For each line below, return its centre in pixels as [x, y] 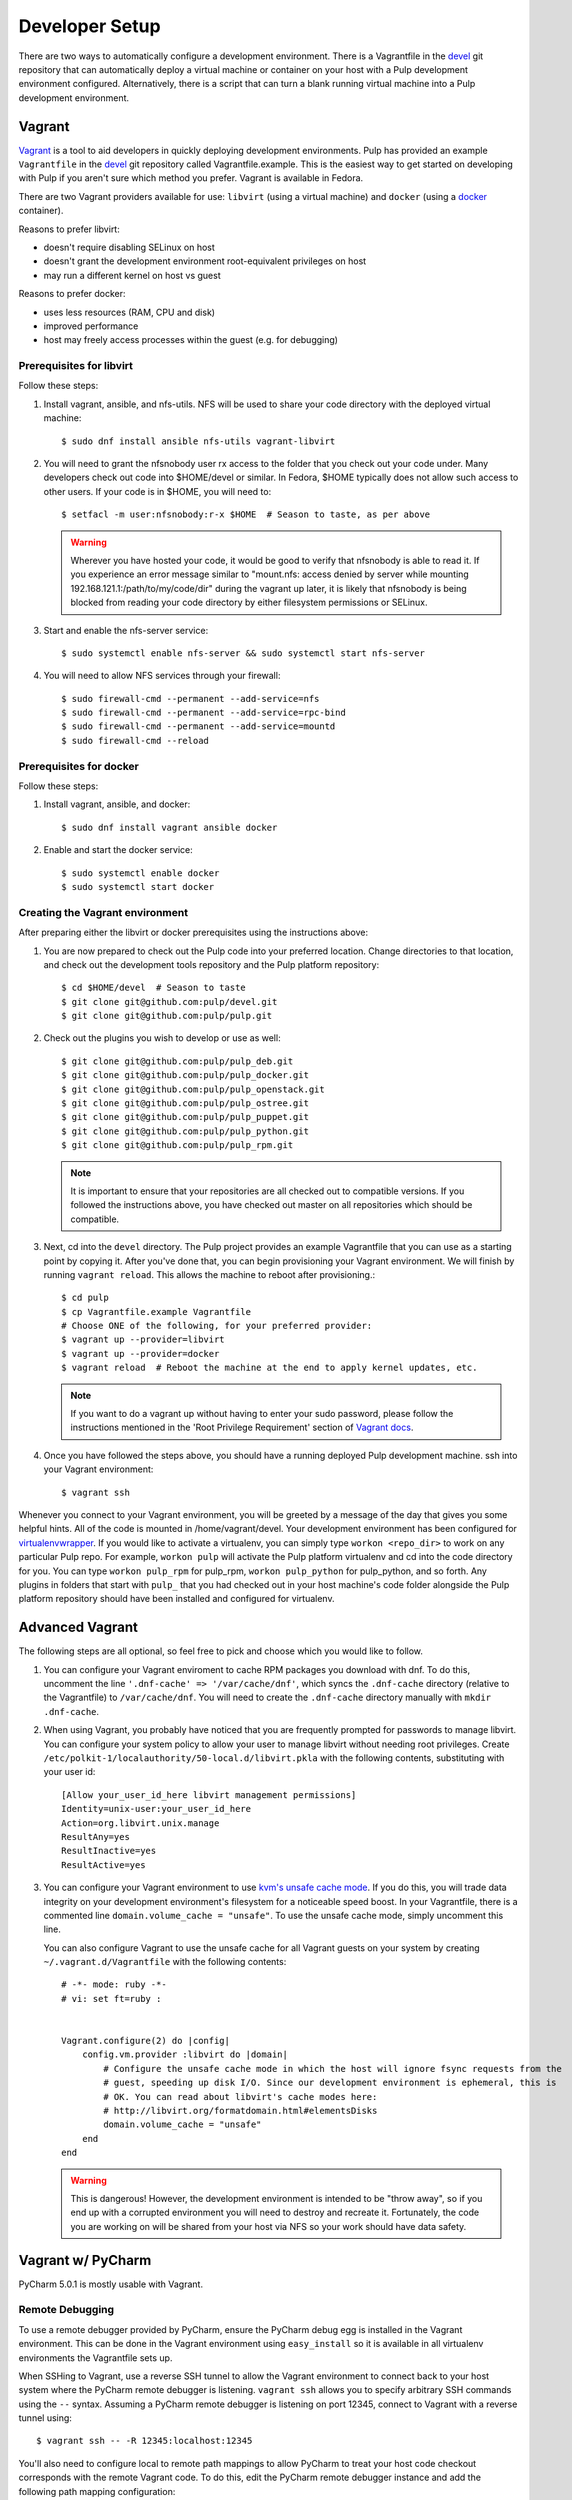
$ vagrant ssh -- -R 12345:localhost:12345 [144, 2441]
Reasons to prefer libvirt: [69, 229]
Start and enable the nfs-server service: [126, 630]
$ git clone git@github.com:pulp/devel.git [169, 1001]
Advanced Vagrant [78, 1627]
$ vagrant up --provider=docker [140, 1353]
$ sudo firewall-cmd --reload [135, 740]
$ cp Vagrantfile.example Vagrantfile [156, 1311]
